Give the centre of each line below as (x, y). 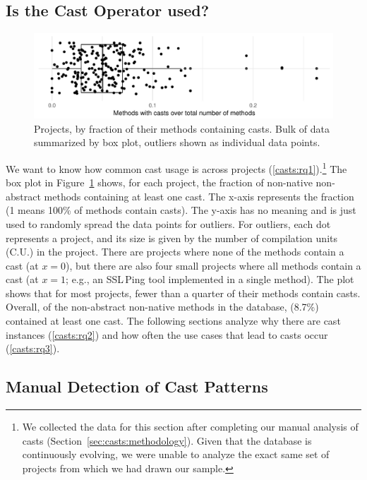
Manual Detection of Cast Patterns (137, 386)
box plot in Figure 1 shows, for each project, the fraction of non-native (159, 182)
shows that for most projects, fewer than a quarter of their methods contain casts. (183, 293)
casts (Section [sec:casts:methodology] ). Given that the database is (167, 440)
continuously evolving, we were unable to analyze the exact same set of (176, 454)
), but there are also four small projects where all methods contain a (213, 265)
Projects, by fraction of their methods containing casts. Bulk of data (182, 128)
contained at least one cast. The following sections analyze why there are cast (173, 321)
